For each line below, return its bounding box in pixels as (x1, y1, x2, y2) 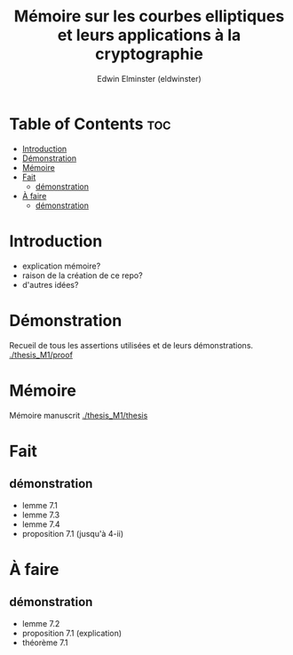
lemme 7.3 (21, 509, 60, 520)
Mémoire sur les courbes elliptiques (13, 6, 285, 27)
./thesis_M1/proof (9, 349, 74, 360)
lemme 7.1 (21, 499, 58, 510)
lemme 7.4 (21, 518, 60, 530)
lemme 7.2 (21, 618, 60, 628)
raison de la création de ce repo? (21, 269, 144, 281)
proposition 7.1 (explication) (21, 627, 123, 638)
